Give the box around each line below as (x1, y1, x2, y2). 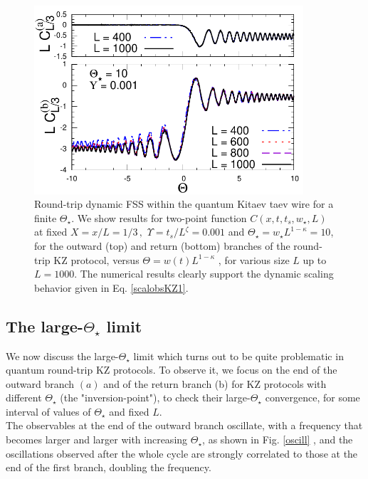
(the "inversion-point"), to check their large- (60, 390, 251, 405)
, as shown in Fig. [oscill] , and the (202, 432, 353, 447)
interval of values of (6, 404, 91, 419)
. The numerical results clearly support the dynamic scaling (74, 266, 334, 281)
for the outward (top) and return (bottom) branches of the (34, 238, 290, 253)
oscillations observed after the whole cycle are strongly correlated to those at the (6, 446, 358, 460)
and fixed (109, 404, 149, 419)
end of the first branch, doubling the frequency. (6, 460, 211, 475)
